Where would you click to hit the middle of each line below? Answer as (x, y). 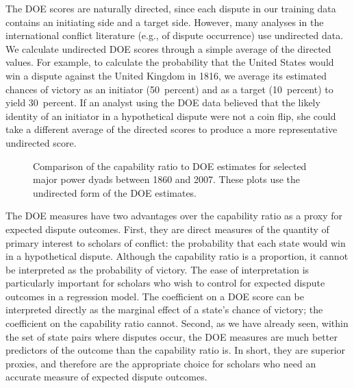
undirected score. (41, 142)
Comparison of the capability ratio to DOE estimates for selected (170, 166)
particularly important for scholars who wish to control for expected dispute (165, 283)
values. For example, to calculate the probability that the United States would (170, 62)
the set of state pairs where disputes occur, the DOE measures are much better (172, 336)
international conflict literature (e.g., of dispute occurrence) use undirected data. (175, 35)
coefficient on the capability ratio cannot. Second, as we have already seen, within (177, 323)
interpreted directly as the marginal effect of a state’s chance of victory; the (164, 310)
